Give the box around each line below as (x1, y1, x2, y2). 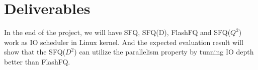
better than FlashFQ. (4, 56, 70, 66)
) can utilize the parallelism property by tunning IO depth (74, 46, 254, 57)
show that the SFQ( (4, 46, 65, 57)
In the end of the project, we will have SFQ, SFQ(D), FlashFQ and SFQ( (4, 27, 231, 37)
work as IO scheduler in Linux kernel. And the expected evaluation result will (4, 36, 243, 47)
